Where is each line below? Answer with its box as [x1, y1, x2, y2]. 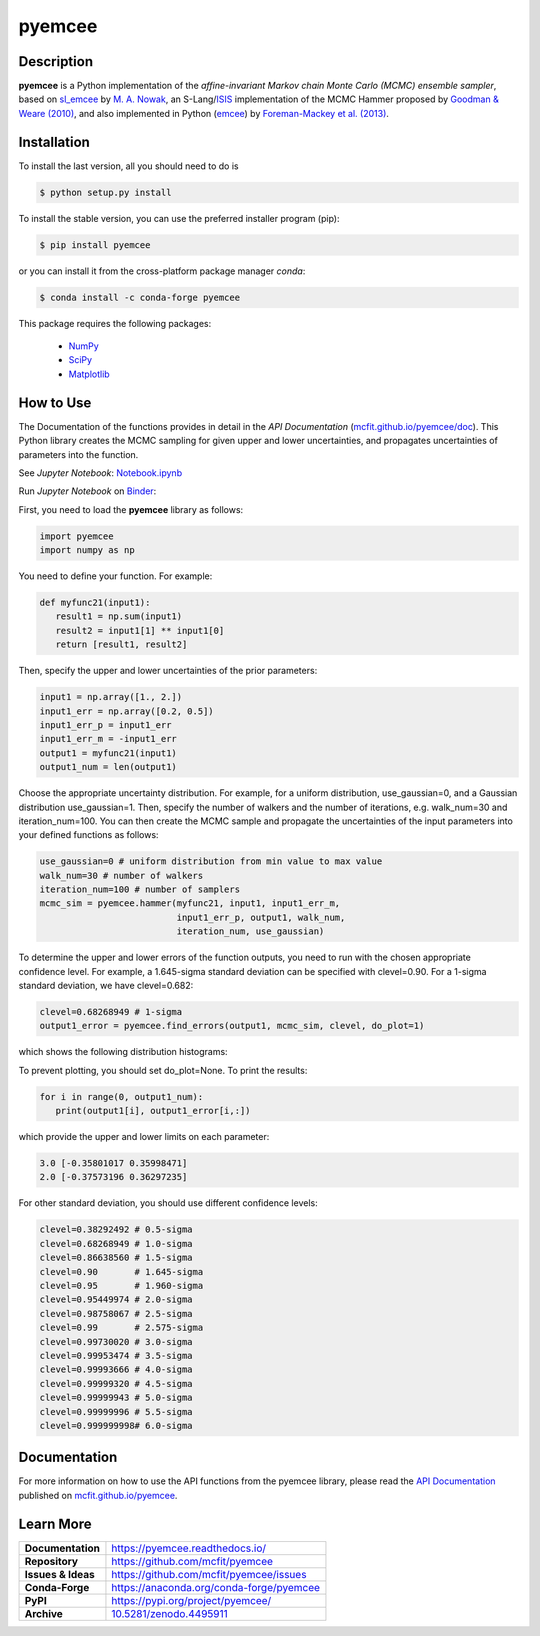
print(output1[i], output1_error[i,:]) [55, 1105, 251, 1117]
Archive [24, 1606, 64, 1620]
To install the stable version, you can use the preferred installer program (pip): [18, 212, 340, 224]
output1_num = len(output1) [39, 761, 177, 773]
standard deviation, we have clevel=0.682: [18, 979, 194, 991]
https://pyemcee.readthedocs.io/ [111, 1541, 267, 1555]
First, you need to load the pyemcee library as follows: [18, 503, 244, 515]
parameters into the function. [18, 448, 139, 460]
